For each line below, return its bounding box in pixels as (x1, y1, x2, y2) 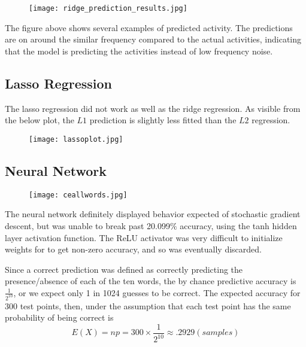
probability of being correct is (5, 311, 114, 324)
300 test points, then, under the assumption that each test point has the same (5, 299, 291, 312)
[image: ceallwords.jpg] (29, 190, 128, 199)
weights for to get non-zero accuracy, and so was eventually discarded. (5, 243, 262, 255)
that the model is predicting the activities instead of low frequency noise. (5, 44, 273, 57)
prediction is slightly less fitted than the (89, 114, 237, 126)
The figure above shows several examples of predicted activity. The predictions (5, 21, 293, 34)
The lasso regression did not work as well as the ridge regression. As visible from (5, 102, 301, 114)
